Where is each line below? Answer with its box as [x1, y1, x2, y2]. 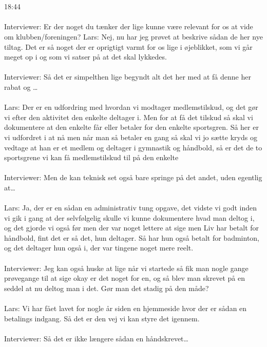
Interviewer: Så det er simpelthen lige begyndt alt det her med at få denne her [4, 71, 251, 82]
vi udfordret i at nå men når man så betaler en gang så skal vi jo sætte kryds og [4, 131, 257, 142]
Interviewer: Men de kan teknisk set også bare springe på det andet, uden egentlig [4, 172, 262, 183]
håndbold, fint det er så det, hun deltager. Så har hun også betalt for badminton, [4, 232, 259, 243]
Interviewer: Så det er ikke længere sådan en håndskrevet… [4, 333, 188, 343]
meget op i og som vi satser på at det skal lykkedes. [4, 51, 167, 62]
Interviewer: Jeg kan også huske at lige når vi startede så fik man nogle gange [4, 262, 249, 273]
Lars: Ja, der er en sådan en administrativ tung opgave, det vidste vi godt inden [4, 202, 257, 213]
